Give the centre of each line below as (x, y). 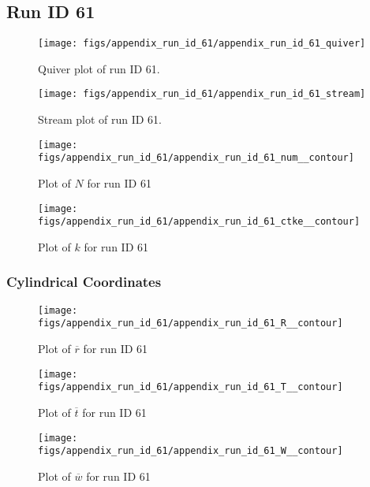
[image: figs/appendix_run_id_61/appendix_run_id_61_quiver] (202, 44)
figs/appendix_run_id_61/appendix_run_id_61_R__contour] (191, 323)
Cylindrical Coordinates (84, 282)
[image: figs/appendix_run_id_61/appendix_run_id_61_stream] (202, 94)
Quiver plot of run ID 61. (99, 68)
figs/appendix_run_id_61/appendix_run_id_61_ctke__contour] (199, 222)
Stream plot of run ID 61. (100, 119)
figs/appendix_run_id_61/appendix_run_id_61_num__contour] (196, 158)
